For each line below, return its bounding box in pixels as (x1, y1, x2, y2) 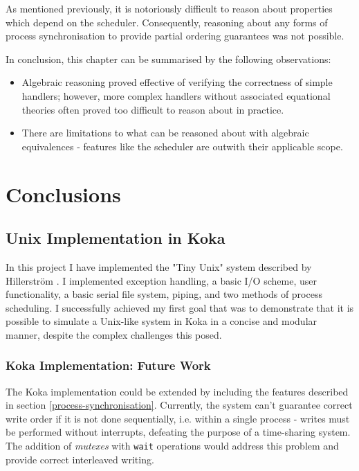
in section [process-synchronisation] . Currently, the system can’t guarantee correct (6, 398, 353, 412)
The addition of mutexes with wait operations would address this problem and (6, 438, 339, 453)
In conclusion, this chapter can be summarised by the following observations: (6, 51, 331, 66)
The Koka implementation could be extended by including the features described (6, 384, 349, 398)
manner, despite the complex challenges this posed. (6, 327, 222, 341)
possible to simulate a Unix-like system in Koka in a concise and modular (6, 314, 317, 328)
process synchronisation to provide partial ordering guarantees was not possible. (6, 28, 344, 43)
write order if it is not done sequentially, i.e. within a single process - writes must (6, 411, 350, 425)
